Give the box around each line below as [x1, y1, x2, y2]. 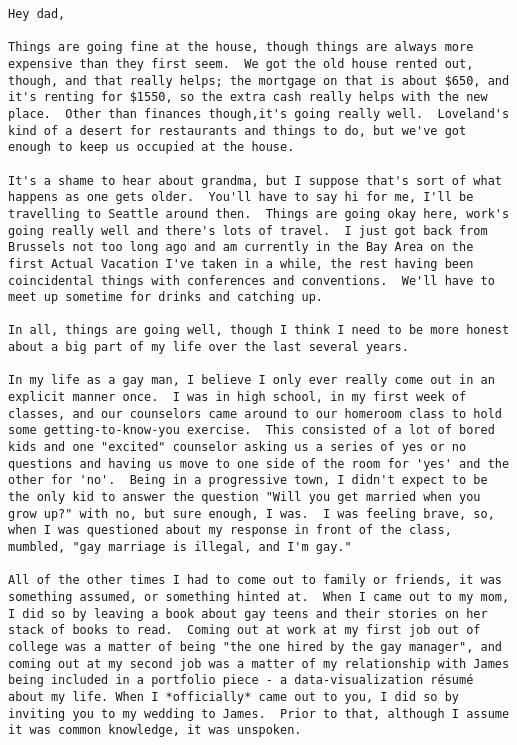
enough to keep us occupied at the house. [8, 140, 295, 155]
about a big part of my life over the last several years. [8, 340, 409, 355]
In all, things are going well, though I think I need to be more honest [8, 323, 510, 338]
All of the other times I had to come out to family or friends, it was [8, 573, 502, 588]
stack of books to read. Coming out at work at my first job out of [8, 623, 481, 638]
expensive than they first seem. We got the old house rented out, [8, 56, 474, 71]
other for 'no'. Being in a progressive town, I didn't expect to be [8, 473, 488, 488]
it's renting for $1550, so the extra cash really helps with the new [8, 90, 488, 105]
